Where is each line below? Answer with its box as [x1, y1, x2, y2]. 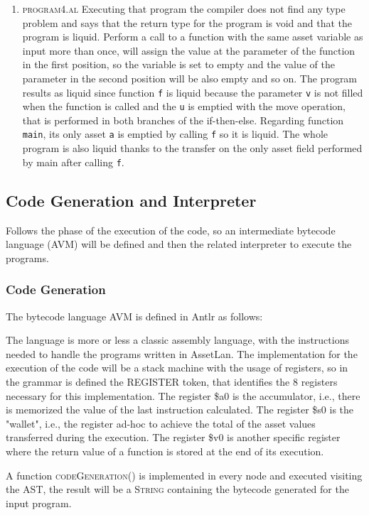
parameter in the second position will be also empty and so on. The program [22, 70, 358, 85]
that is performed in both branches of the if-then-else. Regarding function [22, 112, 344, 127]
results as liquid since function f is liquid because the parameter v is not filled [22, 85, 363, 99]
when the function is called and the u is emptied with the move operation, [22, 99, 346, 114]
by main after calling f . [22, 154, 124, 169]
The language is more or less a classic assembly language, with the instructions [6, 332, 349, 347]
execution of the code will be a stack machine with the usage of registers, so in [6, 360, 348, 375]
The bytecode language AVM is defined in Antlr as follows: [6, 308, 263, 323]
